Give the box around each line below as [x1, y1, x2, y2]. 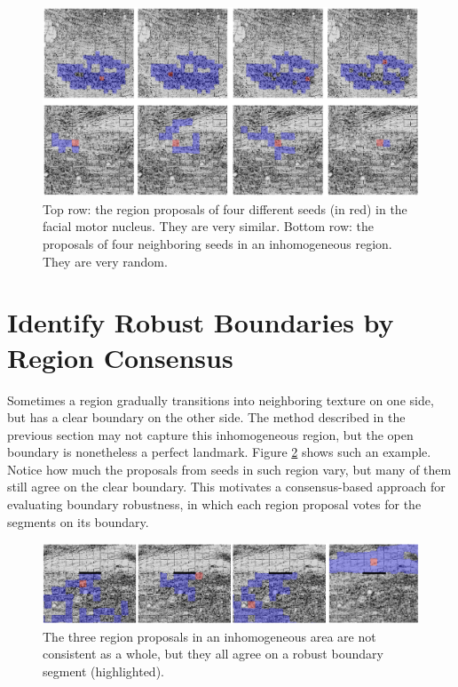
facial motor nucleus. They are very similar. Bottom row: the [43, 217, 375, 236]
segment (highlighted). [43, 661, 164, 680]
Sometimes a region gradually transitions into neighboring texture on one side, [7, 390, 434, 409]
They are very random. [43, 252, 168, 270]
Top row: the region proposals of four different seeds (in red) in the [43, 199, 407, 218]
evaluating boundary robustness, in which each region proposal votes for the [7, 495, 422, 514]
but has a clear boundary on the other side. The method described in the [7, 408, 406, 427]
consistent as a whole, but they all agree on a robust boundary [43, 644, 383, 663]
